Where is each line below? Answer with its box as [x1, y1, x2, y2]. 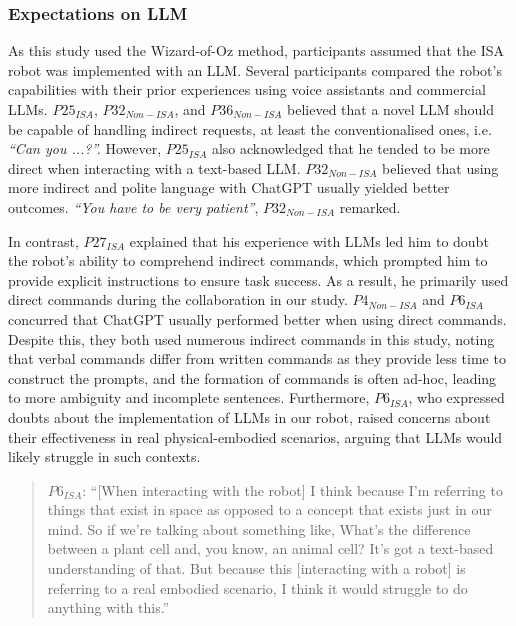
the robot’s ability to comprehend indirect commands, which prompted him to [8, 250, 488, 271]
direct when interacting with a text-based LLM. [8, 157, 301, 178]
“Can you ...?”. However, [8, 138, 162, 159]
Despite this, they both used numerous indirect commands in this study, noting [8, 328, 495, 349]
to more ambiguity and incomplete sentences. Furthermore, [8, 387, 370, 408]
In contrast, [8, 230, 79, 251]
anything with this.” [47, 597, 170, 618]
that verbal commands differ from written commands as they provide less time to [8, 348, 506, 369]
